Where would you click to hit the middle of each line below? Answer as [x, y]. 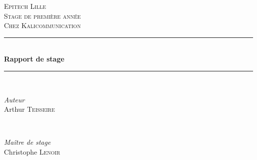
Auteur [14, 99]
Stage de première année [43, 16]
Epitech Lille [25, 6]
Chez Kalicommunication [43, 25]
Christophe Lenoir [32, 151]
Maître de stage [27, 142]
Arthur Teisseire [30, 109]
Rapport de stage [34, 59]
